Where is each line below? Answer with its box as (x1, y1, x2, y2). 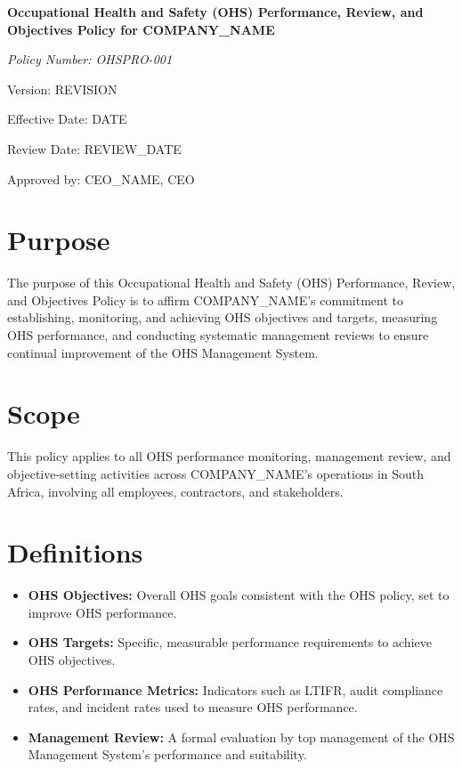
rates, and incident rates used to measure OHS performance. (28, 698, 358, 716)
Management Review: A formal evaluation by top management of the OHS (28, 727, 455, 746)
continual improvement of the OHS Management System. (7, 343, 319, 361)
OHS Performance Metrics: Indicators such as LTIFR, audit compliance (28, 680, 443, 699)
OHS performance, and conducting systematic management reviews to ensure (7, 326, 429, 344)
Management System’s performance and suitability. (28, 745, 307, 764)
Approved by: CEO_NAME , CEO (7, 169, 195, 188)
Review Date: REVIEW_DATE (7, 139, 182, 158)
